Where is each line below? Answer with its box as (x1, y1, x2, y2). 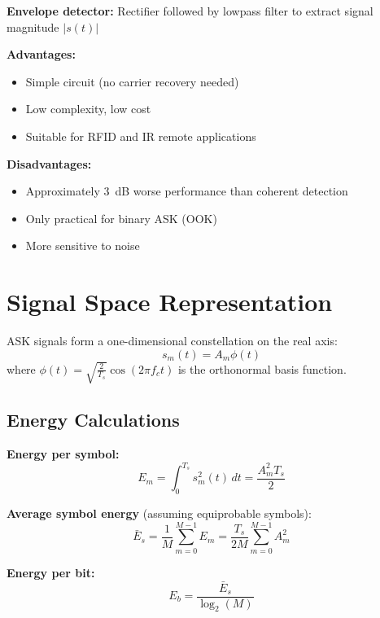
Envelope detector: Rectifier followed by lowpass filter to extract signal (7, 2, 373, 19)
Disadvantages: (7, 155, 92, 172)
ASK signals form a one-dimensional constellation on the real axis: (7, 332, 338, 349)
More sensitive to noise (25, 237, 140, 254)
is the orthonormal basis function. (177, 360, 347, 377)
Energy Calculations (7, 407, 180, 432)
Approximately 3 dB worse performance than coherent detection (25, 182, 348, 199)
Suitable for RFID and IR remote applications (25, 127, 256, 144)
